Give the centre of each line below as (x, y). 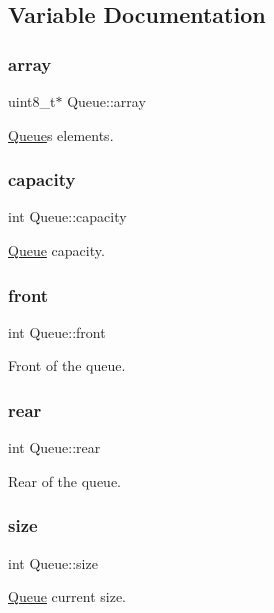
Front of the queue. (67, 365)
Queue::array (106, 101)
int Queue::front (57, 331)
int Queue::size (53, 562)
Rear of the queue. (65, 480)
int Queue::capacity (67, 216)
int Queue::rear (54, 447)
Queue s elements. (61, 134)
